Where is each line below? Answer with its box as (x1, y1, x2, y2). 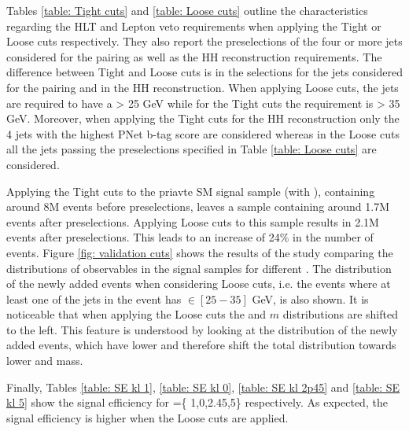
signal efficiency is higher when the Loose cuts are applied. (6, 409, 289, 425)
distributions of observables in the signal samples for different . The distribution (6, 260, 392, 276)
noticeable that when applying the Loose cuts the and (6, 306, 267, 322)
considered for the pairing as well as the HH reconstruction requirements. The (6, 48, 382, 64)
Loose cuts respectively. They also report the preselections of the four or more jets (6, 33, 403, 50)
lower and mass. (6, 352, 83, 369)
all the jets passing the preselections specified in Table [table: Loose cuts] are (6, 141, 377, 157)
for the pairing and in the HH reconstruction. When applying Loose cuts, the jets (6, 79, 399, 95)
